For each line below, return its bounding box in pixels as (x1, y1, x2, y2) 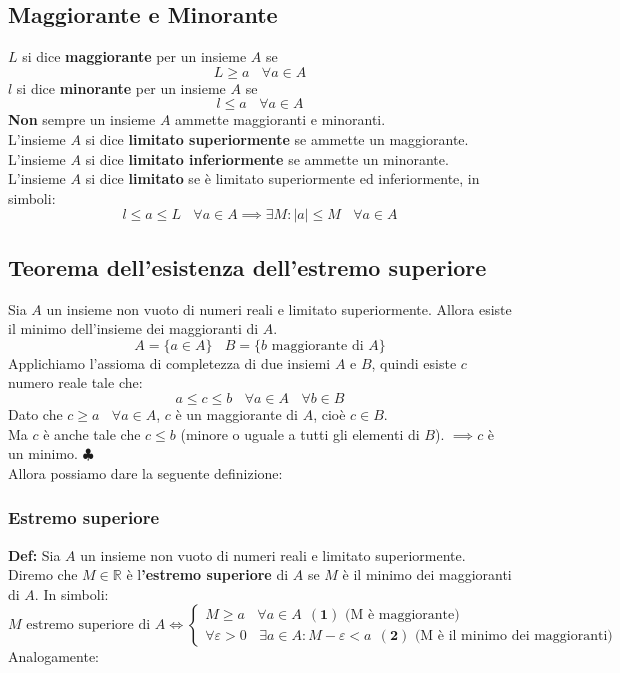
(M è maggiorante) (345, 607, 460, 622)
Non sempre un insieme (8, 109, 156, 130)
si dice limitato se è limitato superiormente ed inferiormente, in (85, 168, 480, 189)
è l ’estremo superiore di (126, 564, 289, 585)
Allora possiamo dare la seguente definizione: (8, 462, 283, 483)
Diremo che (8, 564, 78, 585)
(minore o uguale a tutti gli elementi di (180, 423, 420, 444)
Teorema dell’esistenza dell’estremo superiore (8, 251, 487, 282)
